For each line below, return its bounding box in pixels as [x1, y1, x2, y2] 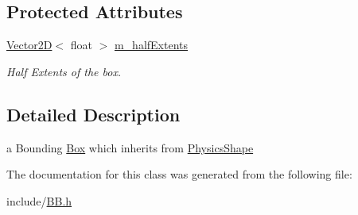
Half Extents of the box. [6, 63, 122, 79]
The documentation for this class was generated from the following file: [6, 166, 352, 182]
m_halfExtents [114, 36, 189, 53]
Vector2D [6, 36, 53, 53]
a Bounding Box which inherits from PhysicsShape [6, 139, 254, 155]
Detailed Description [6, 102, 181, 126]
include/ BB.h [6, 192, 72, 209]
